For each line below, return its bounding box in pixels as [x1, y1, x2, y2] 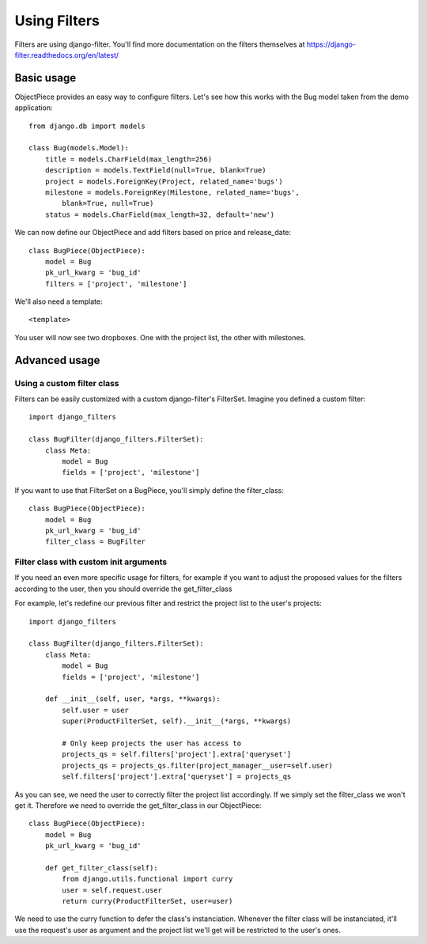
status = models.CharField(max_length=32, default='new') [44, 210, 275, 219]
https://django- [306, 40, 356, 49]
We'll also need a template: [14, 297, 103, 306]
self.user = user [62, 705, 130, 715]
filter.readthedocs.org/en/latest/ [14, 50, 119, 59]
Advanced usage [14, 353, 100, 367]
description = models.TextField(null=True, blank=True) [44, 166, 266, 175]
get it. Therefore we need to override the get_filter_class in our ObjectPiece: [14, 800, 262, 810]
